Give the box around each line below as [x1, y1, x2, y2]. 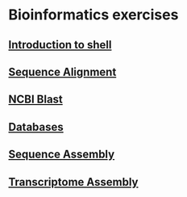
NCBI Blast [8, 93, 63, 107]
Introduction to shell [8, 38, 112, 52]
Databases [8, 119, 64, 134]
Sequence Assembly [8, 148, 115, 161]
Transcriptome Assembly [8, 175, 139, 189]
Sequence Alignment [8, 65, 117, 78]
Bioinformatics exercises [8, 6, 179, 24]
